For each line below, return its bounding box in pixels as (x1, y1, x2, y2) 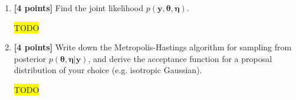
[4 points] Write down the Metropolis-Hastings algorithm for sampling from (14, 41, 292, 53)
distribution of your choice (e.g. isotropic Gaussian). (14, 64, 202, 76)
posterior (14, 52, 47, 64)
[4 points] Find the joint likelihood (14, 2, 144, 13)
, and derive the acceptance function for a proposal (88, 52, 272, 64)
